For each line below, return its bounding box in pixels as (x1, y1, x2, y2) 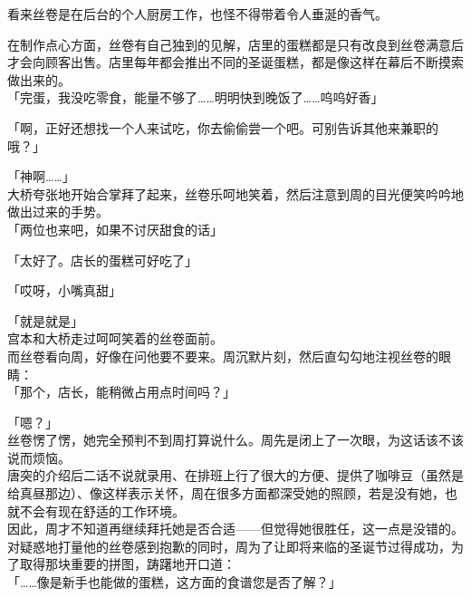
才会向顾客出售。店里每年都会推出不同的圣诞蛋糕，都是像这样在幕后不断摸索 (7, 53, 464, 72)
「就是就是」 (7, 311, 83, 330)
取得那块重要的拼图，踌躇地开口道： (19, 554, 235, 573)
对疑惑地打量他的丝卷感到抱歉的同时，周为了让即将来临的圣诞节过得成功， (7, 536, 451, 555)
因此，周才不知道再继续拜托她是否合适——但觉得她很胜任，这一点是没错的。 (7, 519, 464, 538)
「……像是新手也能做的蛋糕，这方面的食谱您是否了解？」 (7, 573, 341, 592)
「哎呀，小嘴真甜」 (7, 281, 121, 300)
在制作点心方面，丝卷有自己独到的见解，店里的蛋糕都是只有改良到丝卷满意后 (7, 34, 464, 53)
